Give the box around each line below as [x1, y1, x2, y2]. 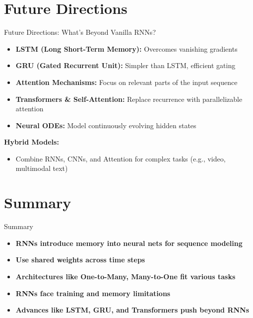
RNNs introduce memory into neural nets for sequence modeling [15, 238, 243, 248]
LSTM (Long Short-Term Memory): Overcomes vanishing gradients [15, 43, 238, 54]
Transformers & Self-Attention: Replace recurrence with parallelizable [15, 93, 243, 104]
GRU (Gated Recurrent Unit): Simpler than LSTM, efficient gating [15, 60, 236, 71]
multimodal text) [15, 163, 68, 173]
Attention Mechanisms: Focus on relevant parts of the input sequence [15, 77, 238, 87]
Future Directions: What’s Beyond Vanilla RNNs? [4, 27, 156, 37]
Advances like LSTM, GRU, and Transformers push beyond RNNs [15, 305, 250, 315]
